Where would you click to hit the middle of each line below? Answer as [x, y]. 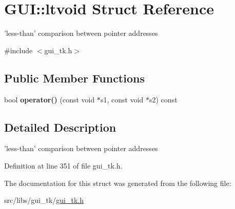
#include [18, 50]
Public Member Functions [74, 78]
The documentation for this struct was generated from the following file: [118, 183]
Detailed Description [60, 127]
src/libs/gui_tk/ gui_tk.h [44, 200]
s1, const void [122, 99]
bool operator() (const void [50, 99]
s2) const [163, 99]
